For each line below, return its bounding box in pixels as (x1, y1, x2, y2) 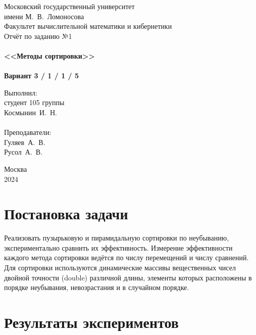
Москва (4, 163, 27, 174)
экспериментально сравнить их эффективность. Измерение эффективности (4, 242, 233, 253)
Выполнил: (4, 87, 37, 98)
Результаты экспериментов (4, 311, 179, 332)
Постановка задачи (4, 203, 128, 224)
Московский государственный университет (4, 1, 135, 11)
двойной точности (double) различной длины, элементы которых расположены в (4, 272, 252, 282)
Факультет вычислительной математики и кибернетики (4, 21, 172, 31)
